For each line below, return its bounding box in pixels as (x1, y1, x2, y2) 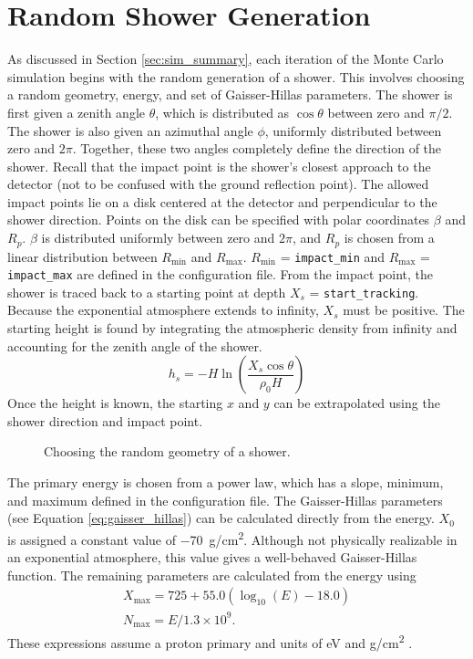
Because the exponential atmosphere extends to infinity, (7, 300, 319, 319)
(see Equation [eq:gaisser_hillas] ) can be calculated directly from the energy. (7, 508, 435, 528)
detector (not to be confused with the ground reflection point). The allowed (7, 174, 429, 194)
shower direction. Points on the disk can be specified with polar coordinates (7, 210, 430, 229)
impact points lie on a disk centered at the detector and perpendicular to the (7, 192, 437, 211)
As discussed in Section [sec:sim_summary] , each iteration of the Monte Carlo (7, 49, 444, 68)
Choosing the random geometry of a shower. (44, 442, 291, 461)
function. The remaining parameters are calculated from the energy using (7, 565, 416, 584)
